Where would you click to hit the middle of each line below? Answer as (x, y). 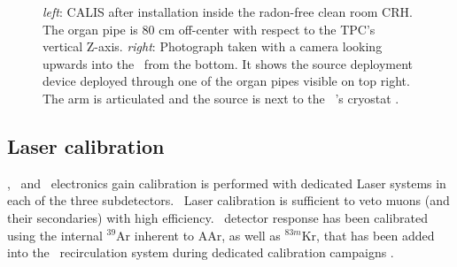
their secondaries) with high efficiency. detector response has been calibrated (218, 217)
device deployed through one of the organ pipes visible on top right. (226, 81)
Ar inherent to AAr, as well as (198, 235)
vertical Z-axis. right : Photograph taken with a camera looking (213, 46)
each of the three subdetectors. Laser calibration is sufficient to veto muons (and (228, 200)
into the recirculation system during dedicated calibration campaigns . (201, 252)
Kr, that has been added (368, 235)
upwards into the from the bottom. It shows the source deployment (228, 63)
